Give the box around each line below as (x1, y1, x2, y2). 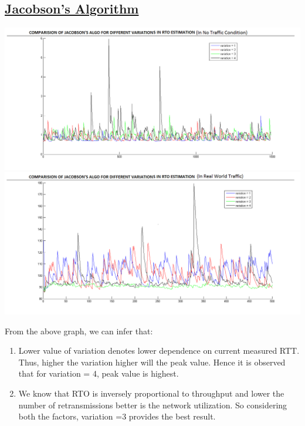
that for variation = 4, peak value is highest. (18, 367, 179, 380)
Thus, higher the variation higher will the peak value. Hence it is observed (18, 355, 286, 368)
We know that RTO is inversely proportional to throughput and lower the (18, 387, 284, 400)
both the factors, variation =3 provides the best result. (18, 410, 216, 422)
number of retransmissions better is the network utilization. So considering (18, 398, 287, 411)
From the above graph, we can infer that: (5, 324, 153, 337)
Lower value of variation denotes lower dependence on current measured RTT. (18, 344, 300, 357)
